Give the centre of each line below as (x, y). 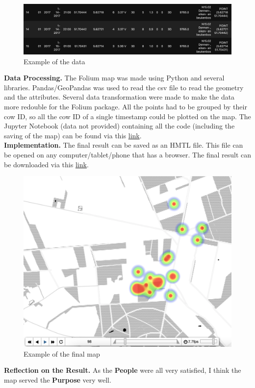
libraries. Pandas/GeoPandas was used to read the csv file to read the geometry (124, 87)
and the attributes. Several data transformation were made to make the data (119, 97)
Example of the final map (62, 353)
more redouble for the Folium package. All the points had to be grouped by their (126, 107)
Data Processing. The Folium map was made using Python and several (114, 78)
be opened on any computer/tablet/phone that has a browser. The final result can (128, 155)
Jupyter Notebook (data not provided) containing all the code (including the (119, 126)
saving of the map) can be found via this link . (73, 135)
